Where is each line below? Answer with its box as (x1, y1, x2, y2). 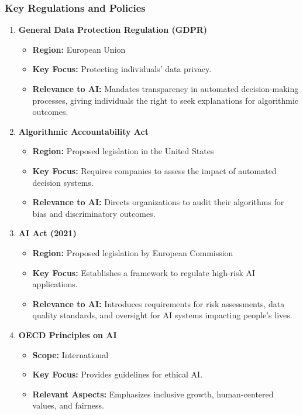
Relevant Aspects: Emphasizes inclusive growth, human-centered (32, 387, 274, 400)
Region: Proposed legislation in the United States (32, 145, 214, 157)
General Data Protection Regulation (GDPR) (18, 23, 208, 36)
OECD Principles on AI (18, 328, 117, 341)
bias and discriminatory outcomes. (32, 207, 156, 219)
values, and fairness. (32, 399, 104, 411)
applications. (32, 278, 78, 290)
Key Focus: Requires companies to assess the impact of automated (32, 164, 277, 176)
